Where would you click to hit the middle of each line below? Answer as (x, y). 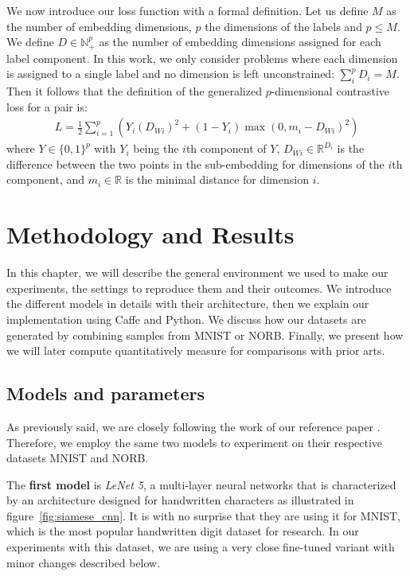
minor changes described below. (84, 562)
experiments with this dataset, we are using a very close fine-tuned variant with (201, 547)
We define (30, 42)
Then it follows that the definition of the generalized (134, 91)
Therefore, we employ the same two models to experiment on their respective (195, 442)
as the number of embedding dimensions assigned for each (240, 42)
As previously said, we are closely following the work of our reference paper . (193, 426)
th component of (226, 148)
